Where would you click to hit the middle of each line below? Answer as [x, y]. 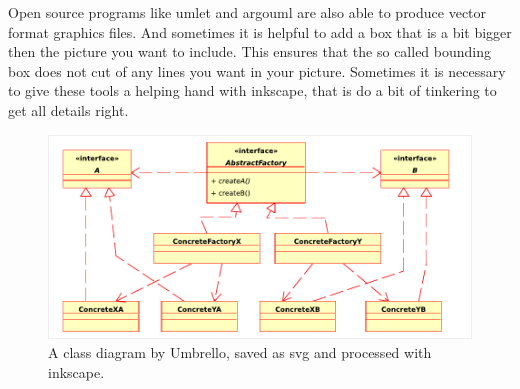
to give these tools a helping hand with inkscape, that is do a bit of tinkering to [252, 90]
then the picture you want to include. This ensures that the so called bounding [250, 51]
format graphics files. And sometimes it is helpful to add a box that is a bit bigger [260, 31]
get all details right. [68, 109]
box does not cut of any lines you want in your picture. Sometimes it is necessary [257, 70]
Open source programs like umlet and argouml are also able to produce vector [247, 12]
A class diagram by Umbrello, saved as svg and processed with [240, 352]
